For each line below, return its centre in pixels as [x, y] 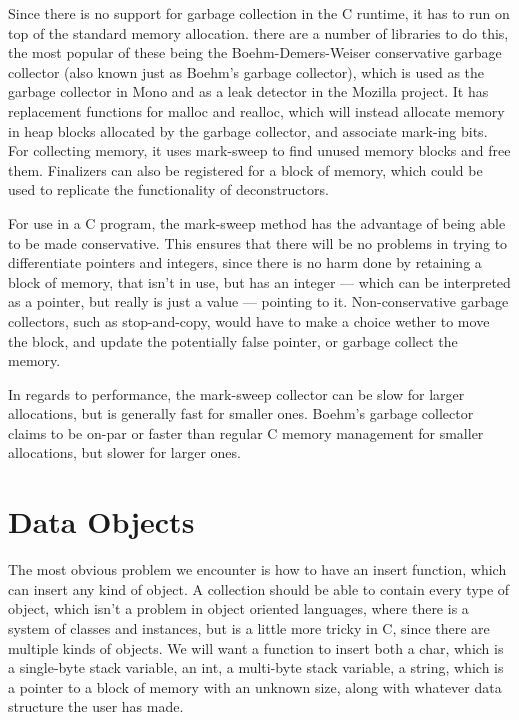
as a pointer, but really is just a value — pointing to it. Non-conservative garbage [258, 301]
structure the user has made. [96, 706]
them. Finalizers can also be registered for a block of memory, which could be [245, 169]
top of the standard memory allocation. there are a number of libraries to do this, [258, 32]
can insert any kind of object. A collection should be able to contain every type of [259, 588]
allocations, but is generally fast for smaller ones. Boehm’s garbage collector [241, 413]
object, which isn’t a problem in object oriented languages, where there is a [238, 608]
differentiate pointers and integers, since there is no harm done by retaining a [245, 262]
